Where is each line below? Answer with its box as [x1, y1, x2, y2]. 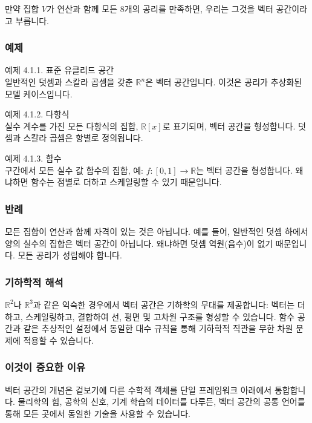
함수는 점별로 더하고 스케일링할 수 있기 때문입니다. [31, 175, 222, 188]
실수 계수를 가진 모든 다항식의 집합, [5, 119, 138, 132]
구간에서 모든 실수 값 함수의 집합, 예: [5, 163, 143, 176]
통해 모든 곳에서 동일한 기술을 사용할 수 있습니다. [5, 407, 191, 419]
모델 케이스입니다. [5, 87, 73, 100]
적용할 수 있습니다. [23, 333, 94, 346]
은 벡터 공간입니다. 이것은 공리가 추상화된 [145, 76, 302, 88]
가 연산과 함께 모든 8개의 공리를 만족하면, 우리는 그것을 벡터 [47, 2, 273, 15]
